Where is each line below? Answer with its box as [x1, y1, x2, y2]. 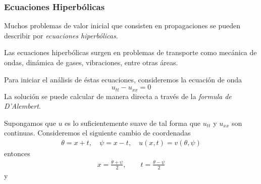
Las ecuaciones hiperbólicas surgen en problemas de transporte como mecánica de [4, 47, 257, 58]
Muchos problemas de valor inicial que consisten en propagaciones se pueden [4, 20, 241, 31]
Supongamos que [4, 117, 56, 128]
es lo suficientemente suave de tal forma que [65, 117, 201, 128]
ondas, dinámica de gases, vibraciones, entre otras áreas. [4, 57, 178, 67]
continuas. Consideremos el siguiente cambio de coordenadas [4, 127, 191, 138]
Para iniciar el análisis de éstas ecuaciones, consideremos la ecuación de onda [4, 74, 242, 84]
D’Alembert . [4, 101, 41, 111]
